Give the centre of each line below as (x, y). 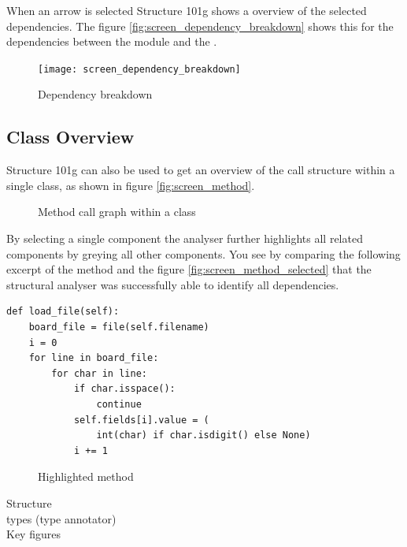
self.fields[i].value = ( (141, 420)
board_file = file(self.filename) (119, 327)
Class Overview (70, 137)
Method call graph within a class (117, 212)
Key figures (33, 534)
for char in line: (99, 373)
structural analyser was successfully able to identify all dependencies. (173, 284)
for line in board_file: (94, 358)
